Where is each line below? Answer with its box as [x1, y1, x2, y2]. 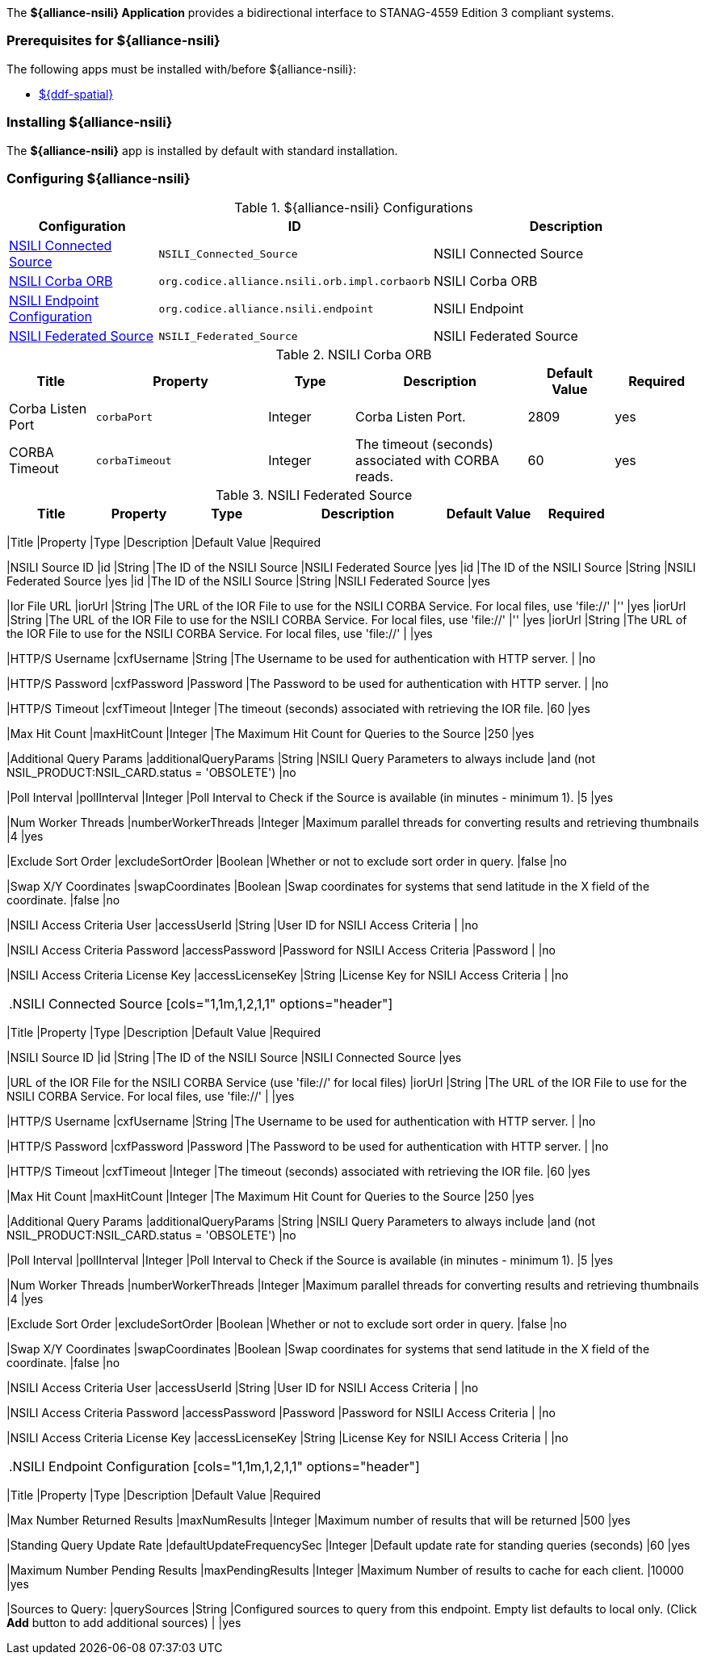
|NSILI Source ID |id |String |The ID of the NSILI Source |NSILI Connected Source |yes [6, 1051, 462, 1065]
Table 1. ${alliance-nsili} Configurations [234, 199, 473, 216]
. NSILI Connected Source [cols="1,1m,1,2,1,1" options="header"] [9, 996, 393, 1013]
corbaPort [95, 410, 153, 423]
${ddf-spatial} [39, 86, 114, 101]
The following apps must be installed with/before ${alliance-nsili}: [6, 61, 356, 76]
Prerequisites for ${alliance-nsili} [6, 32, 220, 49]
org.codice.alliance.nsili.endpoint [158, 302, 374, 315]
